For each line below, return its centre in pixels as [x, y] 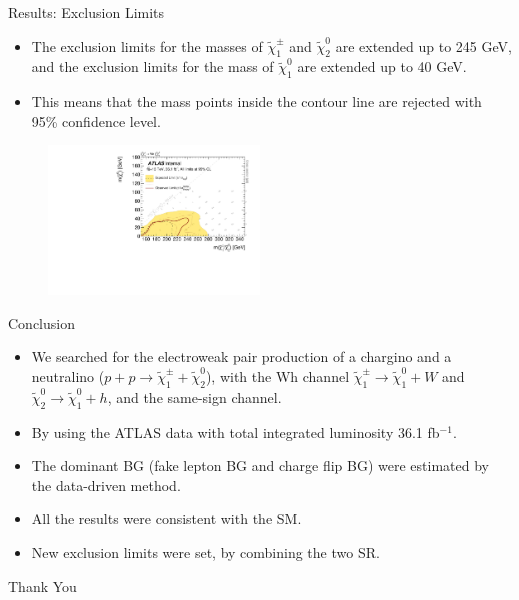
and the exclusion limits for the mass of [152, 66]
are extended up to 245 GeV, [423, 45]
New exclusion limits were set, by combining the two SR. [205, 551]
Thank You [42, 585]
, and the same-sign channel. [194, 396]
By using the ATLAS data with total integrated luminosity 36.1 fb [235, 431]
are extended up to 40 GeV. [382, 66]
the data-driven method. [106, 484]
